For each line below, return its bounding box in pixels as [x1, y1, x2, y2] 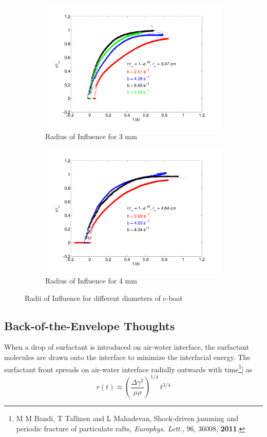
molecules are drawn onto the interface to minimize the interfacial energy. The [4, 351, 251, 362]
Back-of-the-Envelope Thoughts [4, 317, 175, 333]
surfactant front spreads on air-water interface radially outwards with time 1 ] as [4, 362, 253, 374]
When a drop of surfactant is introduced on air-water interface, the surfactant [4, 341, 249, 352]
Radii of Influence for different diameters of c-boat [25, 292, 183, 303]
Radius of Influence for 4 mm [45, 275, 137, 286]
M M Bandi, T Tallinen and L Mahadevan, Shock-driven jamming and [16, 413, 238, 424]
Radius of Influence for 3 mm [45, 130, 137, 141]
